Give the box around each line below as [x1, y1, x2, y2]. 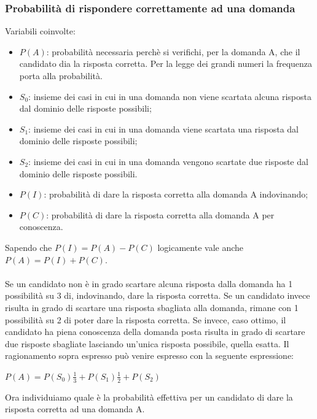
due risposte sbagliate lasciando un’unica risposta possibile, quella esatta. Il [5, 337, 289, 350]
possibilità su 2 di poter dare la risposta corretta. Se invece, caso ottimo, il [5, 313, 286, 326]
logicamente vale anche [157, 240, 244, 253]
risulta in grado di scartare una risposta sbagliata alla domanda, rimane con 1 [5, 301, 299, 313]
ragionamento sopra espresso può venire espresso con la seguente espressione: [5, 349, 294, 362]
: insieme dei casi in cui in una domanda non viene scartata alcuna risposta [28, 90, 311, 102]
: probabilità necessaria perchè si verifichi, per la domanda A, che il [46, 45, 300, 58]
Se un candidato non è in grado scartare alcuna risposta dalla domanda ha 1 [5, 277, 293, 290]
